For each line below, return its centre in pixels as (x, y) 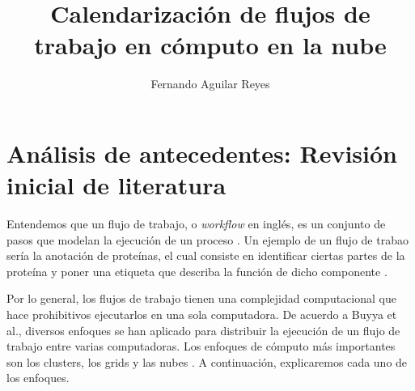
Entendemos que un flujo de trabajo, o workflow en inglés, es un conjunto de (196, 224)
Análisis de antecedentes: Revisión (202, 153)
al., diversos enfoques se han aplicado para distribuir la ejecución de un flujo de (203, 330)
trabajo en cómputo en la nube (210, 45)
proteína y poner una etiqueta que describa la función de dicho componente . (197, 271)
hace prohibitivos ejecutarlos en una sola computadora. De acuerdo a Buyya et (202, 314)
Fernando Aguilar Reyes (210, 84)
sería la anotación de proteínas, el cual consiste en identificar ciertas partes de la (206, 255)
